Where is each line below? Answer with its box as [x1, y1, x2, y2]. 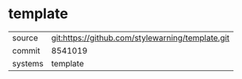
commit [12, 45, 40, 56]
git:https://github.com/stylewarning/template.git [51, 32, 230, 43]
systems [12, 58, 44, 69]
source [12, 32, 38, 43]
